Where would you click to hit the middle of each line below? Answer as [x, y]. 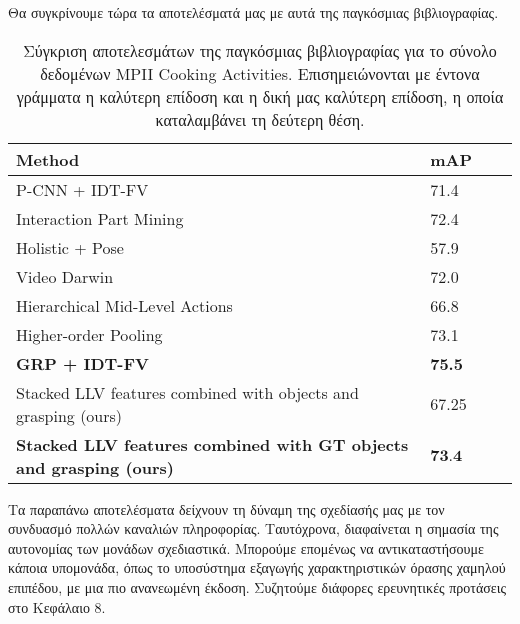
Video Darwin [65, 276]
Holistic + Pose [70, 247]
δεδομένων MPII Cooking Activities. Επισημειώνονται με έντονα [260, 73]
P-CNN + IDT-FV [82, 189]
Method [48, 159]
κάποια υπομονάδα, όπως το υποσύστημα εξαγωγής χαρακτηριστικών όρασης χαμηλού [257, 567]
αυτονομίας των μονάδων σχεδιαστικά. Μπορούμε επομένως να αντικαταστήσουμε [246, 547]
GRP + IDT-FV [82, 363]
